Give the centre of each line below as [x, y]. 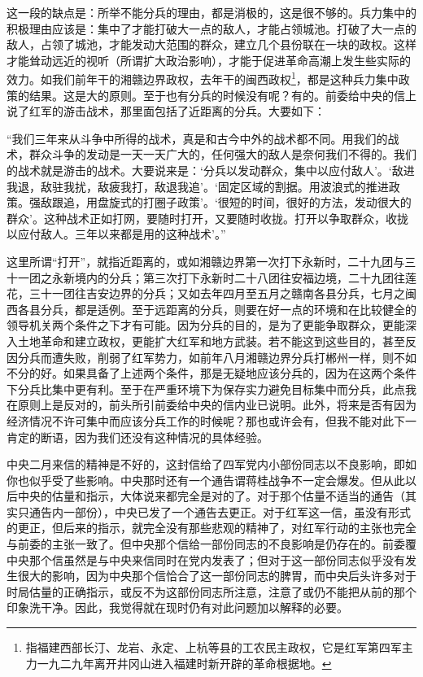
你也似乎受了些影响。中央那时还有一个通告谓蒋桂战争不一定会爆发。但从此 [206, 480]
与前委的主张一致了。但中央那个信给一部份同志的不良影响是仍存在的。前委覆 [211, 544]
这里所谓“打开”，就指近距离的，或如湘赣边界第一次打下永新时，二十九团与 [206, 261]
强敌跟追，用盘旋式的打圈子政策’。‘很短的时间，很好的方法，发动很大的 [220, 202]
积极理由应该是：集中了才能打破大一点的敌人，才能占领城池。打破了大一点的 [211, 28]
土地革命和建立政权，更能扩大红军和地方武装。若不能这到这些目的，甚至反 [217, 341]
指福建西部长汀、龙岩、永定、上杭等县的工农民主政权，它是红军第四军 [214, 647]
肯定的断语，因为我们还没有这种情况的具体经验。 [137, 437]
